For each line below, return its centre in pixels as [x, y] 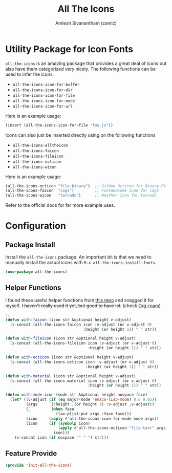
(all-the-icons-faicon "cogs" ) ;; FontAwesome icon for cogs [82, 191]
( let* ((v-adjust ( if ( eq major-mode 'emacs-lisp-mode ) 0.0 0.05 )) [83, 400]
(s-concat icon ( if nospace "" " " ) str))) [62, 438]
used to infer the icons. [30, 74]
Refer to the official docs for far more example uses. [60, 205]
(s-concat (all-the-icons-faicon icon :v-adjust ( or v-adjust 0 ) [81, 325]
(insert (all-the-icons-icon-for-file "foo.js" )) [59, 125]
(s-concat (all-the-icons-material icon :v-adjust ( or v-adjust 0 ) [83, 381]
